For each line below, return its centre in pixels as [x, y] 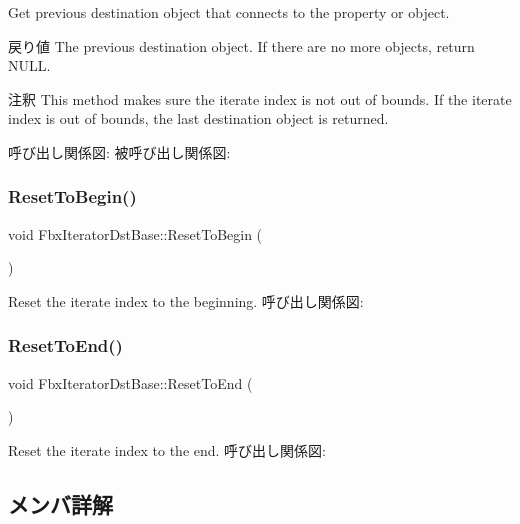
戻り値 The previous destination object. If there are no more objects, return [241, 45]
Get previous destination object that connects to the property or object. [229, 12]
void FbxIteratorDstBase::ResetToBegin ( [135, 233]
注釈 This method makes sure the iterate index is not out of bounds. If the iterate [260, 98]
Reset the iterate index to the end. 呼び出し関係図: [167, 449]
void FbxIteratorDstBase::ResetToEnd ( [130, 382]
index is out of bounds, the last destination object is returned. [198, 118]
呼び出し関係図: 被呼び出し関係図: [119, 151]
